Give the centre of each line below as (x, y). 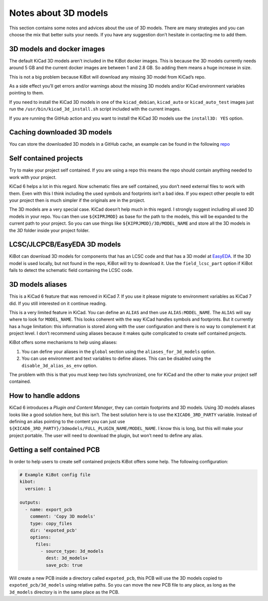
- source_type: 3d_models (72, 551)
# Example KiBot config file (55, 474)
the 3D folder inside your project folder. (49, 230)
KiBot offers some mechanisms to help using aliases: (63, 343)
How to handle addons (45, 396)
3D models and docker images (57, 49)
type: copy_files (51, 523)
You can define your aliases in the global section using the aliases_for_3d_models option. (119, 351)
